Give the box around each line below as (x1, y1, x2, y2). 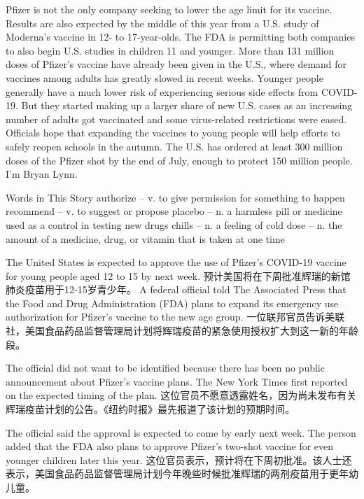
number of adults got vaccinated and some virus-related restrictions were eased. (6, 111, 347, 126)
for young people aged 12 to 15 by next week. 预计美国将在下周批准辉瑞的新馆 (6, 268, 351, 283)
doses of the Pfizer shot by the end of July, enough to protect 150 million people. (6, 153, 353, 167)
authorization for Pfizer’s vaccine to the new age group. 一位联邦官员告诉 (6, 309, 325, 324)
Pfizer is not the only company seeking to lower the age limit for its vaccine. (6, 2, 332, 16)
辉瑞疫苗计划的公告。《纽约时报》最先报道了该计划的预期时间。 (6, 402, 295, 416)
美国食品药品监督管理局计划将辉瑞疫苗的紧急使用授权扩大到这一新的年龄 (24, 323, 358, 338)
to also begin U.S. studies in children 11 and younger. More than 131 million (6, 43, 335, 57)
